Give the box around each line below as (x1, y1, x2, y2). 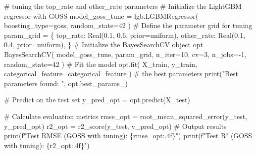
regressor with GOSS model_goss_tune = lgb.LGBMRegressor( (4, 10, 199, 21)
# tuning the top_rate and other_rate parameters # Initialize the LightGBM (4, 1, 242, 11)
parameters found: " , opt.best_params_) (4, 78, 128, 88)
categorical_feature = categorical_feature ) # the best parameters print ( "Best (4, 68, 239, 79)
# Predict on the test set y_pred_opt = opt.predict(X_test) (4, 94, 190, 105)
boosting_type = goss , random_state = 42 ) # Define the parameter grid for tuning (4, 20, 253, 31)
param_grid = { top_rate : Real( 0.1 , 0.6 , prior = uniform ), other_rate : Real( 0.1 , (4, 30, 246, 40)
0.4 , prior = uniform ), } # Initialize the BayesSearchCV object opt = (4, 39, 211, 50)
